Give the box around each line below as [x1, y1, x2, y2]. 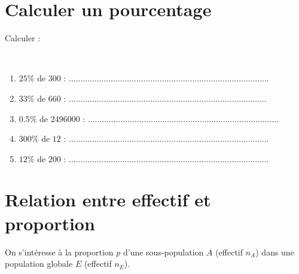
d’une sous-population [123, 245, 204, 258]
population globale [5, 257, 73, 270]
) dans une [255, 245, 294, 258]
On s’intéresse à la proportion [5, 245, 114, 258]
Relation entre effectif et [5, 187, 211, 212]
